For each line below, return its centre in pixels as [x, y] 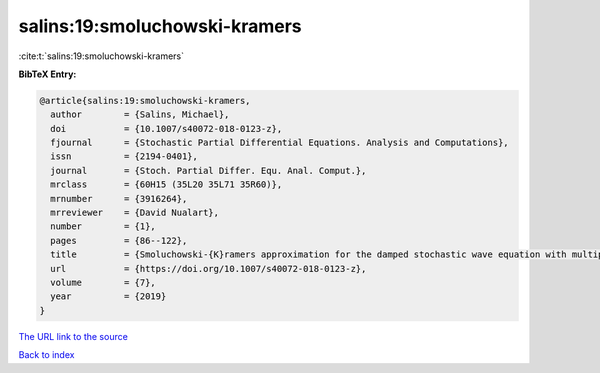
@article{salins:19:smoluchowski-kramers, [145, 100]
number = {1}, [103, 226]
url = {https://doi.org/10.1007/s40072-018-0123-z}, [208, 268]
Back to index [46, 355]
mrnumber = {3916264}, [119, 198]
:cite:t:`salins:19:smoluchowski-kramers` [101, 56]
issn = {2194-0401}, [124, 156]
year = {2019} [108, 296]
